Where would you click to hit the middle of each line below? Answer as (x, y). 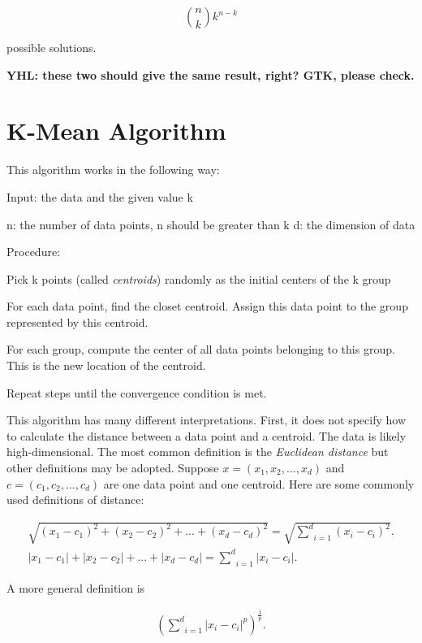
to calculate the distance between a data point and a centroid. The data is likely (207, 435)
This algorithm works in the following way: (113, 169)
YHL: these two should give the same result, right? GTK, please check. (211, 74)
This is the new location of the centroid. (106, 365)
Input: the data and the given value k (100, 196)
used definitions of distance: (75, 500)
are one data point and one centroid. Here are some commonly (259, 483)
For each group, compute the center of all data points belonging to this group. (201, 349)
